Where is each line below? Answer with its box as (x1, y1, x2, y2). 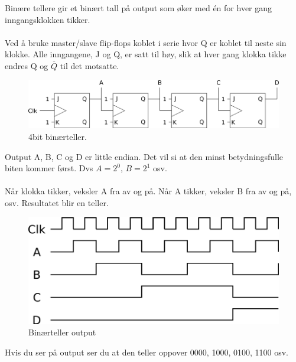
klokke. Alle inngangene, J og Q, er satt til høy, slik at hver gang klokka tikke (5, 48, 287, 60)
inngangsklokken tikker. (5, 13, 90, 25)
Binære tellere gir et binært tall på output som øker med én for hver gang (5, 2, 272, 14)
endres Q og (5, 59, 48, 71)
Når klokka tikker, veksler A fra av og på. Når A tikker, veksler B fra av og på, (5, 185, 292, 197)
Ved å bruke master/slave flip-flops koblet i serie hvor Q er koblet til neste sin (5, 36, 287, 48)
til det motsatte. (60, 59, 119, 71)
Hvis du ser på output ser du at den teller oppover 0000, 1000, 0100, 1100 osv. (5, 346, 288, 358)
